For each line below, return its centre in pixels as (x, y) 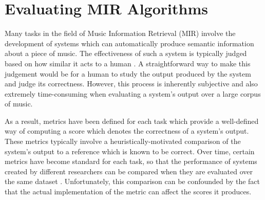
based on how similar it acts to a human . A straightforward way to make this (128, 63)
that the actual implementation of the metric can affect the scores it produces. (128, 192)
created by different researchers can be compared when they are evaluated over (129, 171)
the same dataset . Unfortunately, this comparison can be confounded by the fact (132, 181)
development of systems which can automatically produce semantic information (129, 43)
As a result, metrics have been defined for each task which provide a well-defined (132, 121)
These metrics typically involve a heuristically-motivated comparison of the (123, 141)
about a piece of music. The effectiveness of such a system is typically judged (126, 53)
